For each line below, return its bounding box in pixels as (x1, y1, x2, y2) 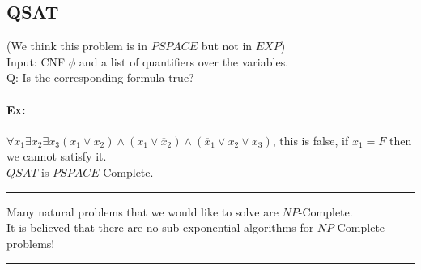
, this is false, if (272, 131, 349, 148)
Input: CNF (6, 53, 66, 70)
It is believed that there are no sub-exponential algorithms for (6, 219, 314, 236)
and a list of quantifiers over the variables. (79, 53, 289, 70)
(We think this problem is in (6, 37, 148, 54)
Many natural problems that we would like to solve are (6, 203, 279, 220)
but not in (201, 37, 253, 54)
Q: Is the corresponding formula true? (6, 69, 194, 86)
